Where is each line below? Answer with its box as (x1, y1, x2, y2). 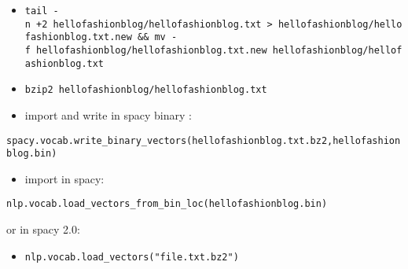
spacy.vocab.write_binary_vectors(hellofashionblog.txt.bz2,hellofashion (6, 134, 401, 146)
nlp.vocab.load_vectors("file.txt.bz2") (24, 251, 239, 263)
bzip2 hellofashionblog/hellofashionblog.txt (24, 84, 267, 96)
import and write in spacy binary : (24, 106, 192, 123)
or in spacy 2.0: (6, 221, 80, 238)
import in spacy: (24, 170, 105, 186)
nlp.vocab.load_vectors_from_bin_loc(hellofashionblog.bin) (6, 198, 328, 210)
